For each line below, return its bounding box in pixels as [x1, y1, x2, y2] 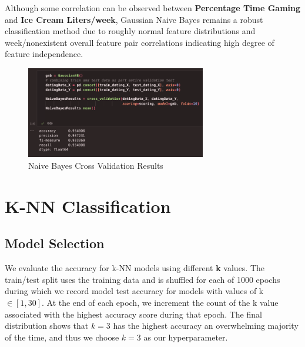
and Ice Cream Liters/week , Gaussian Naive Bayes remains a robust [5, 13, 263, 25]
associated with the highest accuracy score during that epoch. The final [5, 308, 262, 320]
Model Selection [5, 234, 105, 252]
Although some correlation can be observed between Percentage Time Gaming [5, 2, 301, 14]
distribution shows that [5, 319, 89, 332]
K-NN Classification [5, 193, 171, 218]
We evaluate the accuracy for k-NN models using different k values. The [5, 262, 265, 274]
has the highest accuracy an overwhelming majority [113, 319, 299, 332]
